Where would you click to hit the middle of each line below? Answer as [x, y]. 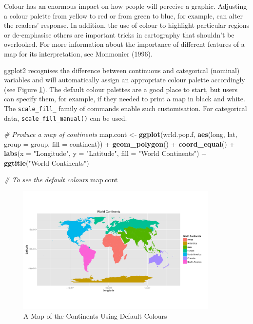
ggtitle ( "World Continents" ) [47, 163]
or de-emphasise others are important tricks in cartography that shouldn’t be [119, 34]
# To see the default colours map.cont [61, 179]
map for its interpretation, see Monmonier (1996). [78, 53]
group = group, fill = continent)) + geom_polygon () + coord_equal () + [119, 143]
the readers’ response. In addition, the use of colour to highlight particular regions [127, 25]
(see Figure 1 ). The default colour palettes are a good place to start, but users [121, 89]
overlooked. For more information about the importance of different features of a [124, 44]
